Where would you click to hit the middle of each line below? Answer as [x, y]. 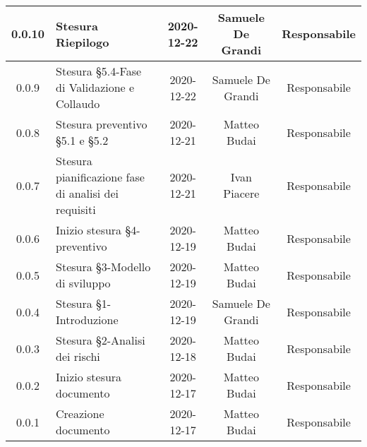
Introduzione [87, 320]
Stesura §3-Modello [103, 267]
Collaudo [78, 103]
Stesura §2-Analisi [101, 340]
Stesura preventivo [102, 124]
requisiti [76, 209]
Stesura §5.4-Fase [99, 71]
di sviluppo [83, 283]
